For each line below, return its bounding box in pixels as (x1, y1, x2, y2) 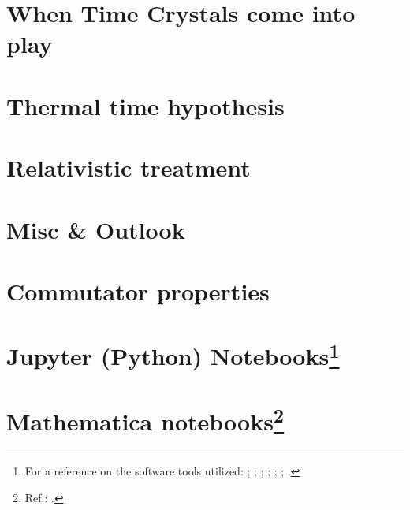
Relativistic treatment (6, 151, 251, 184)
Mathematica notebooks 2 (6, 401, 285, 437)
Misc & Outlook (6, 213, 185, 245)
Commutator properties (6, 274, 270, 307)
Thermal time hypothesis (6, 89, 285, 121)
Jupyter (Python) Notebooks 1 (6, 337, 340, 372)
